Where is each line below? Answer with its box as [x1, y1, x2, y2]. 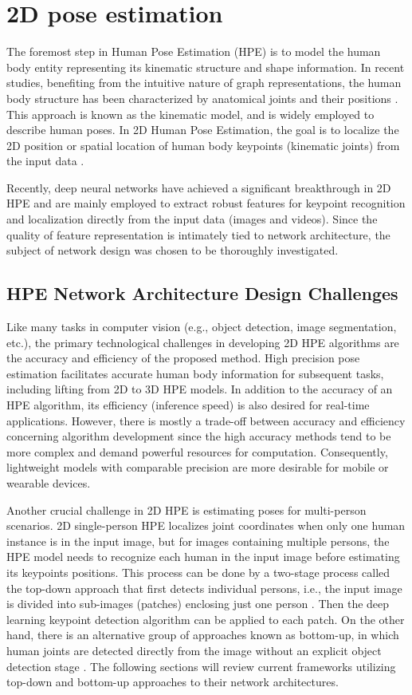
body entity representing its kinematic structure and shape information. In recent [6, 58, 405, 75]
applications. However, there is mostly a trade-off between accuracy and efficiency [6, 412, 406, 428]
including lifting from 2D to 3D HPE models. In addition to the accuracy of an [6, 381, 393, 397]
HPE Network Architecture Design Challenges [6, 281, 398, 306]
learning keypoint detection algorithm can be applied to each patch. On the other [6, 610, 405, 627]
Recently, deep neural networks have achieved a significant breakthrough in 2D [6, 179, 391, 195]
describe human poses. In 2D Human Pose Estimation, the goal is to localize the [6, 121, 399, 138]
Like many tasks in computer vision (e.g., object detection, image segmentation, [6, 318, 397, 335]
